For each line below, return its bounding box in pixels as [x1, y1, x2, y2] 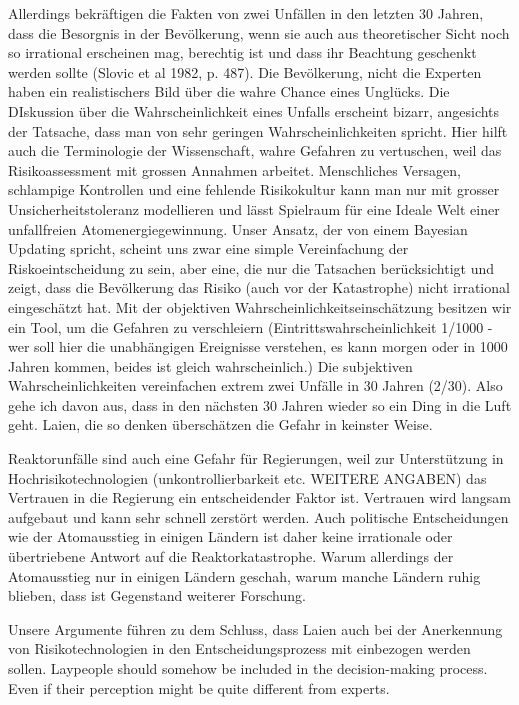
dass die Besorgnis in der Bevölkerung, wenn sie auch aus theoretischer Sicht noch [8, 22, 510, 43]
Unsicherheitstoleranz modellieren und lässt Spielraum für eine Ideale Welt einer [8, 198, 500, 219]
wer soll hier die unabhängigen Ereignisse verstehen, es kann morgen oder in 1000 [8, 336, 508, 357]
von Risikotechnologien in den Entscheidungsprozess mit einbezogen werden [8, 638, 471, 659]
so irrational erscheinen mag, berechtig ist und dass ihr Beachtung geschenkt [8, 42, 477, 63]
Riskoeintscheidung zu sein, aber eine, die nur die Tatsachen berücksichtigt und [8, 257, 495, 278]
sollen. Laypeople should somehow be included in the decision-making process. [8, 658, 488, 678]
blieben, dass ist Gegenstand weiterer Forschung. [8, 585, 306, 606]
